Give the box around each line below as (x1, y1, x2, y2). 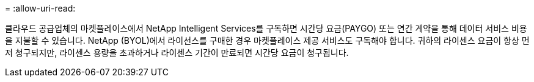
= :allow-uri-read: (5, 3, 76, 13)
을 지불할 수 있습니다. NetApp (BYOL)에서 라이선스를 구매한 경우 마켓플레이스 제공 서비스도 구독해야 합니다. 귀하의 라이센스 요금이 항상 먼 (5, 35, 530, 46)
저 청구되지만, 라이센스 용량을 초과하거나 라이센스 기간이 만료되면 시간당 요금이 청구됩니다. (5, 47, 349, 58)
